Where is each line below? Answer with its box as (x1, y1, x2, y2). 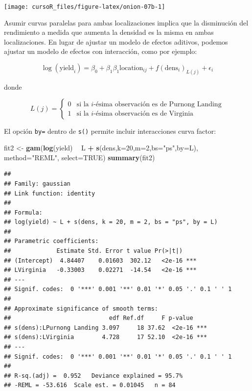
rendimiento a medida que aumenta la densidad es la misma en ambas (4, 27, 214, 37)
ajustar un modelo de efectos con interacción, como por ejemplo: (4, 46, 197, 56)
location (119, 65, 143, 72)
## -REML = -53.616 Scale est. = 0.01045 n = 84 (4, 382, 176, 389)
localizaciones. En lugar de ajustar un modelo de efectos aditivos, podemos (4, 36, 228, 47)
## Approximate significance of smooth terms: (4, 305, 158, 312)
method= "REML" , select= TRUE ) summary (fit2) (4, 152, 155, 162)
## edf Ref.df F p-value (4, 315, 193, 322)
